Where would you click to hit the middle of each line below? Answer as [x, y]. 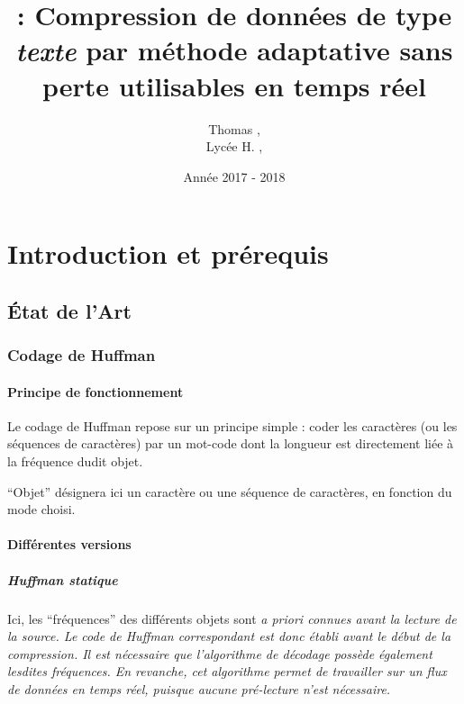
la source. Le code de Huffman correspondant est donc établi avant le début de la [229, 636]
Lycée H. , [234, 146]
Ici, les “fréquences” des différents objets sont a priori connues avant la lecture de [232, 618]
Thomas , [234, 128]
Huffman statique [63, 579]
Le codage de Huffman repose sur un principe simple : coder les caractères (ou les [232, 425]
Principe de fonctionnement [96, 391]
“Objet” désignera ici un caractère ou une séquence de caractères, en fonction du [230, 491]
